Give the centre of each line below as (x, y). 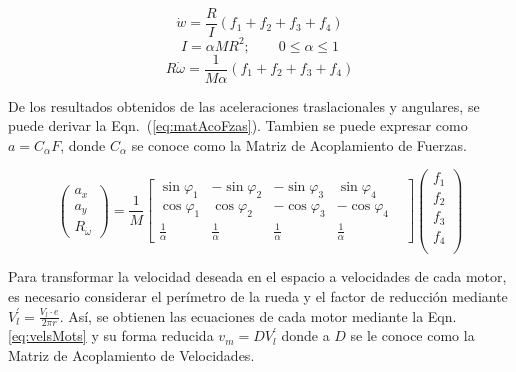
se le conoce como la (412, 335)
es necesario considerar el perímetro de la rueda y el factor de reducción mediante (258, 296)
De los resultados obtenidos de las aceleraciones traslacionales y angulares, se (244, 105)
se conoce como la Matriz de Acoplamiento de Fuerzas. (299, 144)
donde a (305, 335)
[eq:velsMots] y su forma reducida (111, 335)
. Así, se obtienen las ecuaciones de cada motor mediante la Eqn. (258, 315)
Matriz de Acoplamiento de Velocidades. (131, 355)
